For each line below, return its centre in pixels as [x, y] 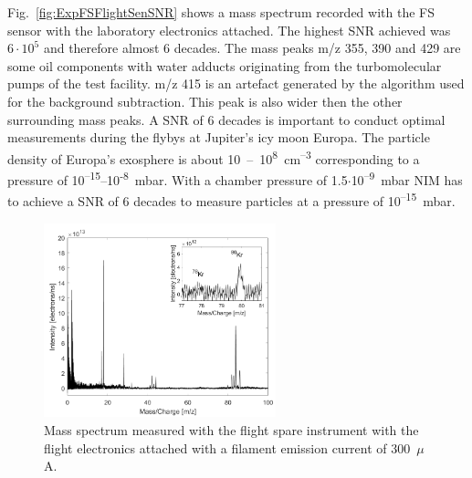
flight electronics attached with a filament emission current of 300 [227, 447]
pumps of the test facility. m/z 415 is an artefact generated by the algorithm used [236, 83]
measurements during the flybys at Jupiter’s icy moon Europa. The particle [219, 137]
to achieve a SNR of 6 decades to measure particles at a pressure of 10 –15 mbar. [231, 199]
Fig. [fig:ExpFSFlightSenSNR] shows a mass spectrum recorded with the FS [221, 12]
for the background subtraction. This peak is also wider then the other [205, 101]
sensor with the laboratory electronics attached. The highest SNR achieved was [229, 30]
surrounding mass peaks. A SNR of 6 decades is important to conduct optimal [226, 119]
